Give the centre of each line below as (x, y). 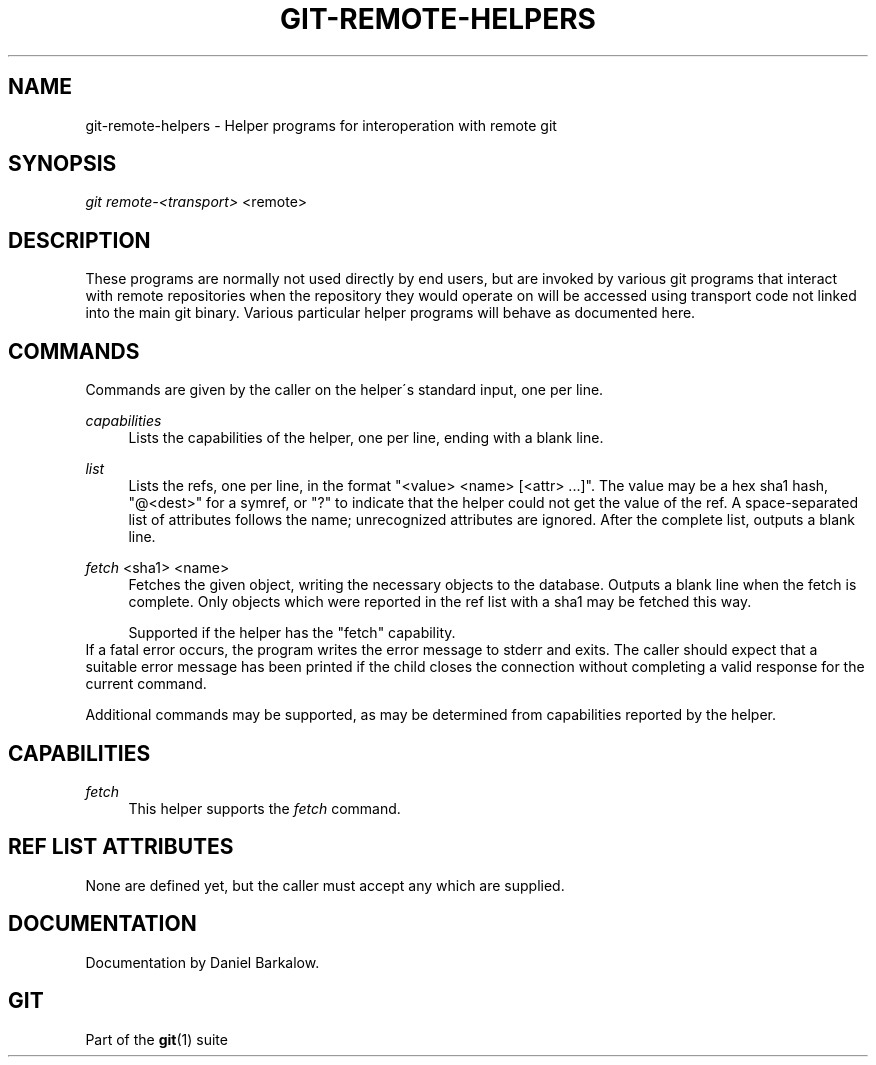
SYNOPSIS (62, 164)
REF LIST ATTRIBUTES (121, 847)
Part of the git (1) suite (156, 1039)
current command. (146, 684)
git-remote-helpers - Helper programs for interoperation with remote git (321, 125)
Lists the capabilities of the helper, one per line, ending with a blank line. (366, 438)
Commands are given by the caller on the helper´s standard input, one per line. (344, 390)
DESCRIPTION (79, 240)
